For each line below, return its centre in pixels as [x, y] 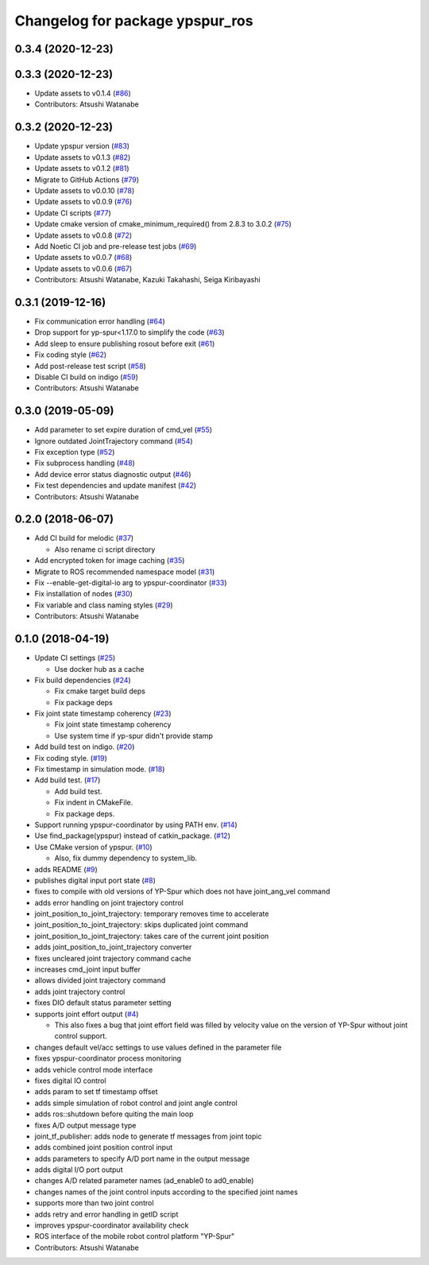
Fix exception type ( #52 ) [75, 452]
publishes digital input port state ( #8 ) [95, 880]
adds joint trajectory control [80, 991]
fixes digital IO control [70, 1081]
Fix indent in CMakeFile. [94, 802]
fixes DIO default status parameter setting [103, 1003]
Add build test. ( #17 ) [68, 780]
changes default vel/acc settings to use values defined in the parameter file [158, 1047]
